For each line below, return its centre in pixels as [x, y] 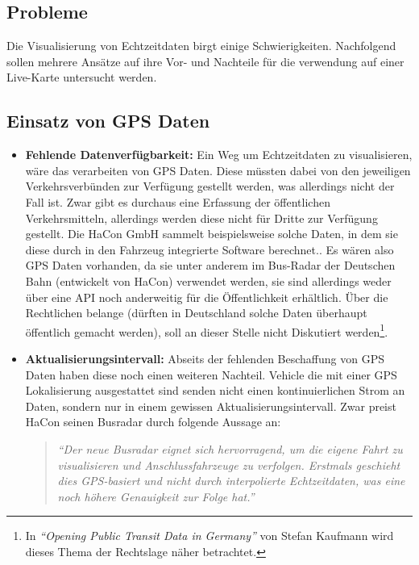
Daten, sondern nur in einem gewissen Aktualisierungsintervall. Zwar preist [211, 406]
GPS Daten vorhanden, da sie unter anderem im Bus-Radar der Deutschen [210, 265]
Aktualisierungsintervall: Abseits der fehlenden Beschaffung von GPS [205, 358]
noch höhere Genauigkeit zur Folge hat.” [156, 496]
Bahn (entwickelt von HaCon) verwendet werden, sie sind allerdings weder [208, 280]
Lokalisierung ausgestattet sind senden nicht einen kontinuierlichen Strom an [215, 390]
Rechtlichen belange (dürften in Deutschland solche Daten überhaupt [196, 313]
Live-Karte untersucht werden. [82, 77]
